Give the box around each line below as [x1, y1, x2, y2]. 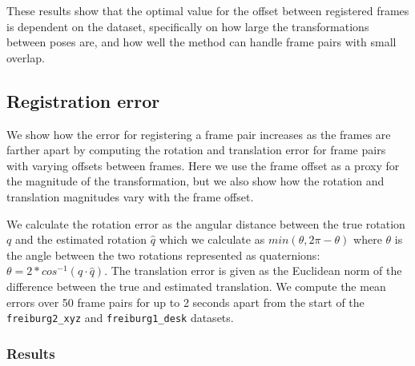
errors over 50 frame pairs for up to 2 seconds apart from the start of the [6, 293, 365, 310]
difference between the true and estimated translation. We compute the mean [6, 277, 386, 294]
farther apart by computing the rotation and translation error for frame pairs [6, 141, 386, 158]
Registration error [6, 88, 160, 113]
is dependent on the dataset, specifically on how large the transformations [6, 18, 369, 34]
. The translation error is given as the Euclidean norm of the [104, 262, 402, 279]
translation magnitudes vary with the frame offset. [6, 188, 254, 205]
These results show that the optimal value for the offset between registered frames [6, 2, 409, 18]
